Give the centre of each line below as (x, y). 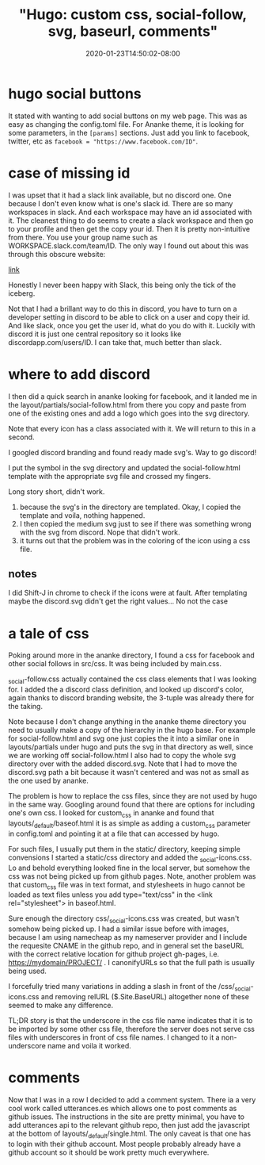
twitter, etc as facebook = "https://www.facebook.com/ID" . (103, 141)
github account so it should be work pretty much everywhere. (109, 1152)
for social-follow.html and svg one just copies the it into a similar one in (124, 738)
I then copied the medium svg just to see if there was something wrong (135, 523)
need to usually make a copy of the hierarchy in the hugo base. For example (132, 730)
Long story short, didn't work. (57, 491)
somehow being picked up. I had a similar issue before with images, (119, 929)
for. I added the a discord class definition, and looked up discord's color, (126, 690)
